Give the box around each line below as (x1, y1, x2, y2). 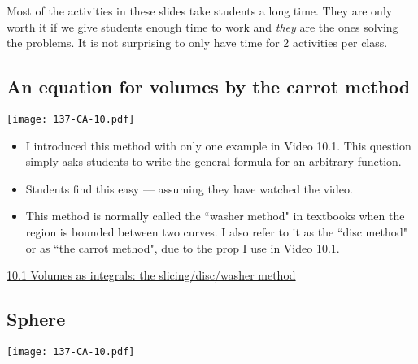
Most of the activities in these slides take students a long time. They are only (7, 2, 393, 19)
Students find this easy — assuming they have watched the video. (25, 180, 353, 197)
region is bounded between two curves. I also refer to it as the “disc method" (25, 223, 408, 240)
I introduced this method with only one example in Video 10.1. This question (25, 136, 411, 154)
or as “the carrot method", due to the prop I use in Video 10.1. (25, 239, 340, 256)
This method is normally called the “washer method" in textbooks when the (25, 207, 405, 224)
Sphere (7, 306, 66, 331)
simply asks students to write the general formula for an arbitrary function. (25, 153, 402, 170)
